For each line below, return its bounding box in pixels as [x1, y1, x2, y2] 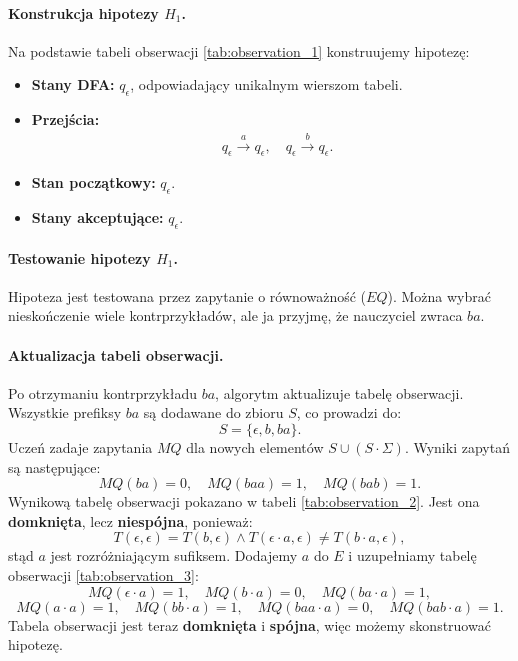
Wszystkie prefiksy [8, 402, 122, 423]
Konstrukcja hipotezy [8, 2, 159, 23]
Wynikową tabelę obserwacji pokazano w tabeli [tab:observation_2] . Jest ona [8, 491, 480, 512]
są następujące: [8, 456, 101, 477]
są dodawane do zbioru [143, 402, 284, 423]
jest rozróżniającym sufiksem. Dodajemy [50, 545, 298, 566]
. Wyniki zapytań [404, 436, 510, 457]
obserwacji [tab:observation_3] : [8, 564, 199, 585]
